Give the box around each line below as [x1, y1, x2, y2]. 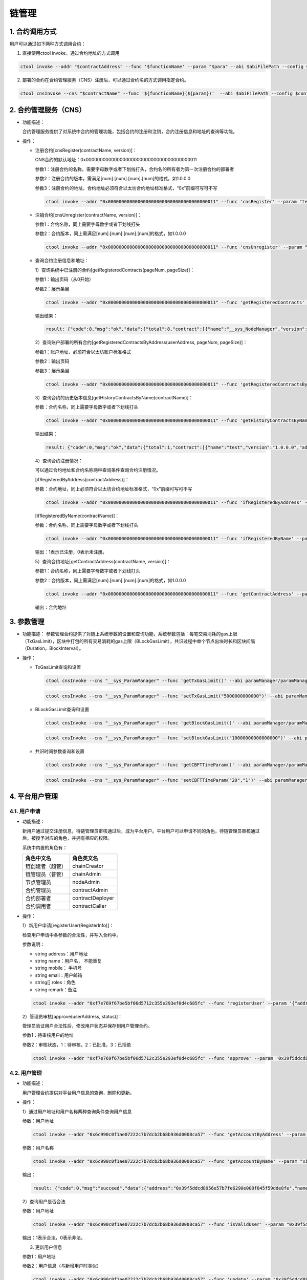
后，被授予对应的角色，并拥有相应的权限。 [22, 835, 112, 841]
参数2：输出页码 [35, 358, 70, 365]
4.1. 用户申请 [9, 808, 40, 815]
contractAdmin [72, 886, 108, 893]
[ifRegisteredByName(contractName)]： [35, 513, 120, 519]
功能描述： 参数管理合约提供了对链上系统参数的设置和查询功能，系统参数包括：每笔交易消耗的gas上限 [22, 631, 237, 637]
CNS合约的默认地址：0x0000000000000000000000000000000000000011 [35, 157, 197, 163]
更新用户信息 [35, 1244, 62, 1250]
